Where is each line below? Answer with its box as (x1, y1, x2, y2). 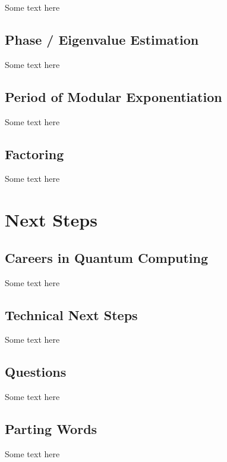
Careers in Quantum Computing (5, 248, 209, 266)
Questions (5, 362, 67, 381)
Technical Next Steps (5, 305, 138, 324)
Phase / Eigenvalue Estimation (5, 30, 199, 48)
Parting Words (5, 420, 97, 438)
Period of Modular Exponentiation (5, 87, 222, 106)
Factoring (5, 144, 64, 163)
